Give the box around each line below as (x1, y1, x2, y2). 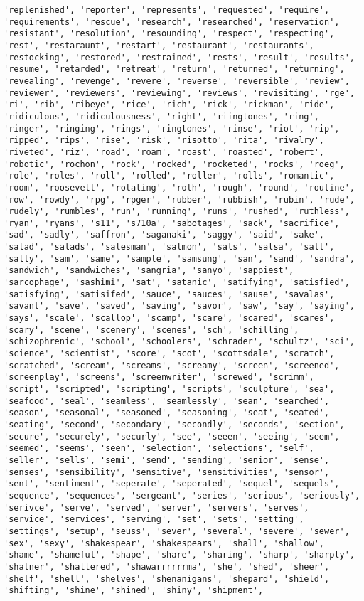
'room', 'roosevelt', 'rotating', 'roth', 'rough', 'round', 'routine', (4, 182, 355, 193)
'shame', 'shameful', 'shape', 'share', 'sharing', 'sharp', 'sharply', (4, 550, 355, 560)
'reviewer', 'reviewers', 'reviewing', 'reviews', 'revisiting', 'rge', (4, 87, 355, 98)
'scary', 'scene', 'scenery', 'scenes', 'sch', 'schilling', (4, 324, 299, 335)
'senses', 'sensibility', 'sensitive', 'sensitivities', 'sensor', (4, 467, 330, 477)
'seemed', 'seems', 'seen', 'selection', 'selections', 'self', (4, 443, 314, 454)
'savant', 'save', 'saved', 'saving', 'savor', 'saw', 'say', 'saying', (4, 301, 355, 312)
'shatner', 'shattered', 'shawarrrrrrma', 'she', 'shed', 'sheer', (4, 561, 330, 572)
